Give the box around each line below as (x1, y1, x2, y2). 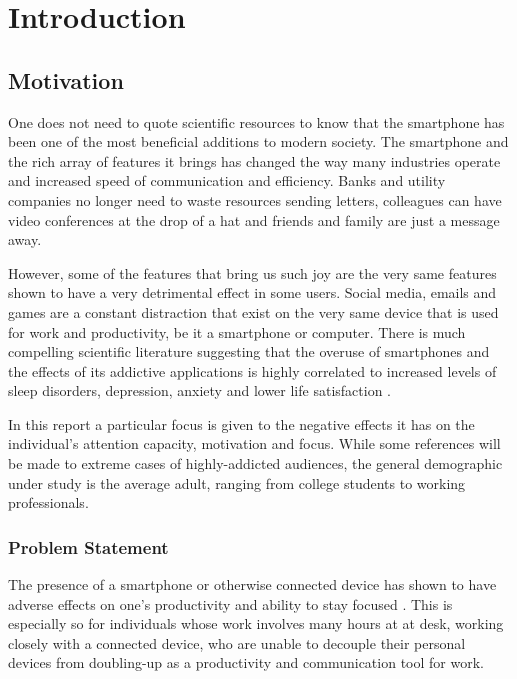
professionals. (8, 492, 89, 513)
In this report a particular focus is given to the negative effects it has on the (8, 413, 475, 434)
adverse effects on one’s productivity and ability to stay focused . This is (8, 593, 453, 614)
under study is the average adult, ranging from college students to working (8, 472, 466, 493)
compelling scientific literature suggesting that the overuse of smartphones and (8, 341, 490, 362)
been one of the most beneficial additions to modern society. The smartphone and (8, 131, 509, 152)
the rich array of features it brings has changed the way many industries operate (8, 150, 501, 171)
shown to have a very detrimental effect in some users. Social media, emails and (8, 282, 497, 303)
